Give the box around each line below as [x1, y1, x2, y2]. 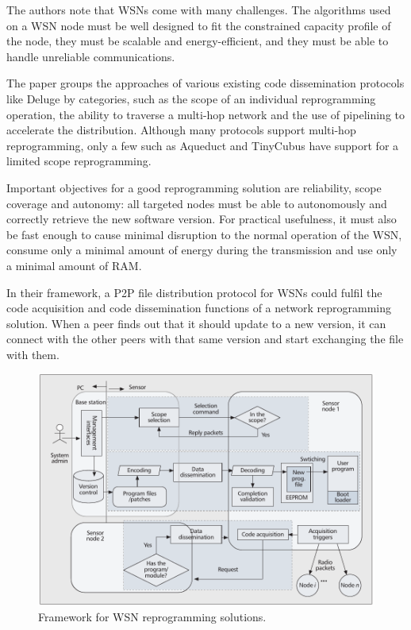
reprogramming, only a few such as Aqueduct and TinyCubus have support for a [6, 137, 399, 153]
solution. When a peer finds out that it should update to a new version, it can [6, 315, 386, 331]
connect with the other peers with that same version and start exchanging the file [6, 330, 404, 347]
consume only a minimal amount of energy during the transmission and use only [6, 242, 398, 258]
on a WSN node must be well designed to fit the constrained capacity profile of [6, 17, 391, 33]
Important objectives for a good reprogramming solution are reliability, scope [6, 179, 382, 195]
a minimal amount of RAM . [6, 257, 142, 273]
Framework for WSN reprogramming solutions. [38, 608, 267, 624]
